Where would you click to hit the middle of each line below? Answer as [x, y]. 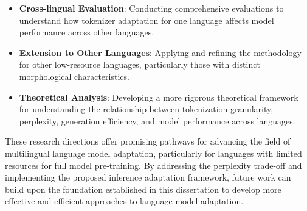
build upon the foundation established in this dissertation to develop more [143, 189]
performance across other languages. [87, 32]
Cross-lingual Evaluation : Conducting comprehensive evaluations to [151, 8]
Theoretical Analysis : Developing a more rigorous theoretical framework [159, 97]
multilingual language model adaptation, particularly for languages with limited [153, 153]
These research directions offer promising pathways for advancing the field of [148, 141]
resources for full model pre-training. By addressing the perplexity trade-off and [153, 165]
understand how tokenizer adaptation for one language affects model [147, 20]
